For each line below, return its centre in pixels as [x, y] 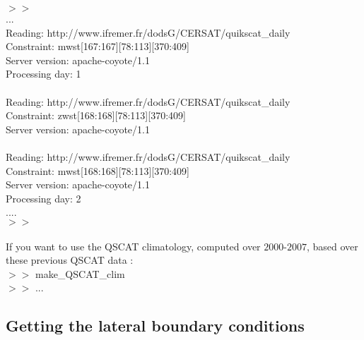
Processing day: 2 [43, 198]
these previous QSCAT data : [70, 260]
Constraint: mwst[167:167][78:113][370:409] [98, 46]
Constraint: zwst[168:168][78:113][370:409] [96, 115]
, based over [332, 246]
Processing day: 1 [43, 74]
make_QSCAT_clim [80, 273]
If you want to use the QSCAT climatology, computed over [133, 246]
